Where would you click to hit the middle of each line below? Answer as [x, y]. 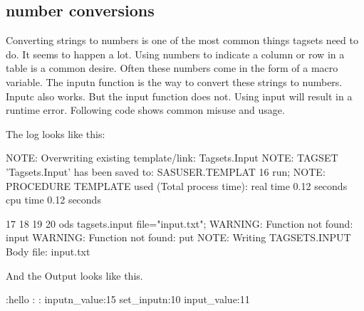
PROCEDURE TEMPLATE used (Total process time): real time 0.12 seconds [177, 185]
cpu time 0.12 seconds [53, 200]
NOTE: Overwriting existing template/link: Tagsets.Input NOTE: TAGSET [172, 158]
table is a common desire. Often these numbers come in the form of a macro [172, 68]
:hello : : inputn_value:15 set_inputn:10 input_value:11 [128, 299]
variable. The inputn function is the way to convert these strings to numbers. [174, 81]
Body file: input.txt [48, 251]
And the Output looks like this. [74, 275]
